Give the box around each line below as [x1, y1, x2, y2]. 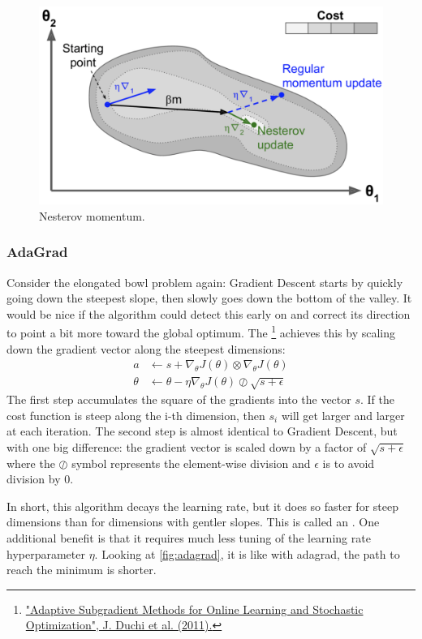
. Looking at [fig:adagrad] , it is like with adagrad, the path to [94, 545, 400, 562]
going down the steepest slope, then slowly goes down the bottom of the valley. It [6, 289, 412, 307]
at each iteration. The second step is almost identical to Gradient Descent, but [6, 422, 398, 440]
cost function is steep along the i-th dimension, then [6, 406, 265, 423]
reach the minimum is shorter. [6, 561, 157, 578]
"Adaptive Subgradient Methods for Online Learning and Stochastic [25, 600, 364, 617]
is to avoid [322, 454, 375, 471]
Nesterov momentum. [39, 207, 145, 224]
